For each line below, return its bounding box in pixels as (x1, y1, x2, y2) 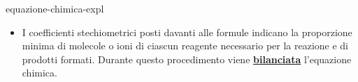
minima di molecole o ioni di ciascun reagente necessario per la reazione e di (22, 38, 349, 53)
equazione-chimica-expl (6, 1, 104, 15)
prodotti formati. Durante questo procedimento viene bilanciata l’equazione (22, 51, 352, 66)
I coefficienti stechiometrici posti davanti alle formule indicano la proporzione (22, 24, 352, 39)
